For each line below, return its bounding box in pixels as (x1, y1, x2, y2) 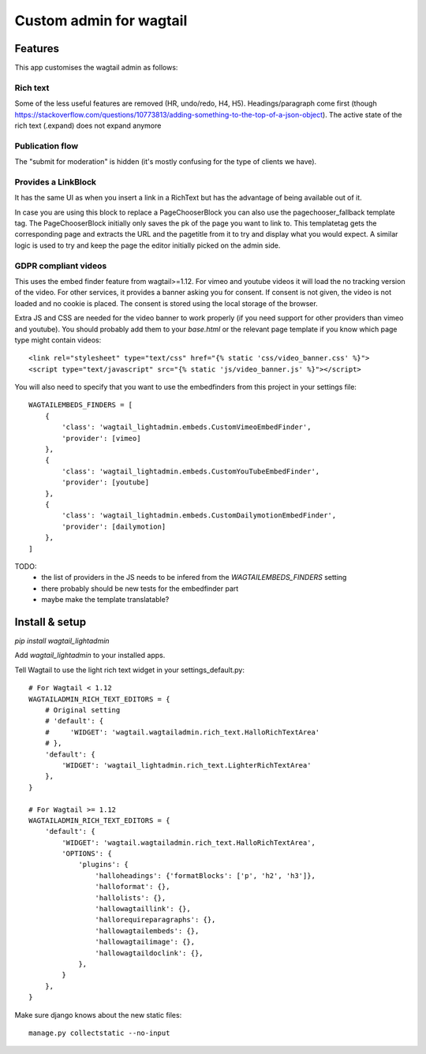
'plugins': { (78, 860, 129, 869)
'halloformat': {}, (95, 882, 170, 891)
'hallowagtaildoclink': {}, (95, 948, 204, 958)
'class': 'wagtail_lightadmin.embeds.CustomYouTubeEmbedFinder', (62, 466, 320, 476)
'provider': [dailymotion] (62, 521, 166, 531)
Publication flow (14, 140, 79, 151)
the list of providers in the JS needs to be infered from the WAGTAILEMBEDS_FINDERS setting (41, 573, 347, 582)
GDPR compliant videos (14, 260, 107, 271)
